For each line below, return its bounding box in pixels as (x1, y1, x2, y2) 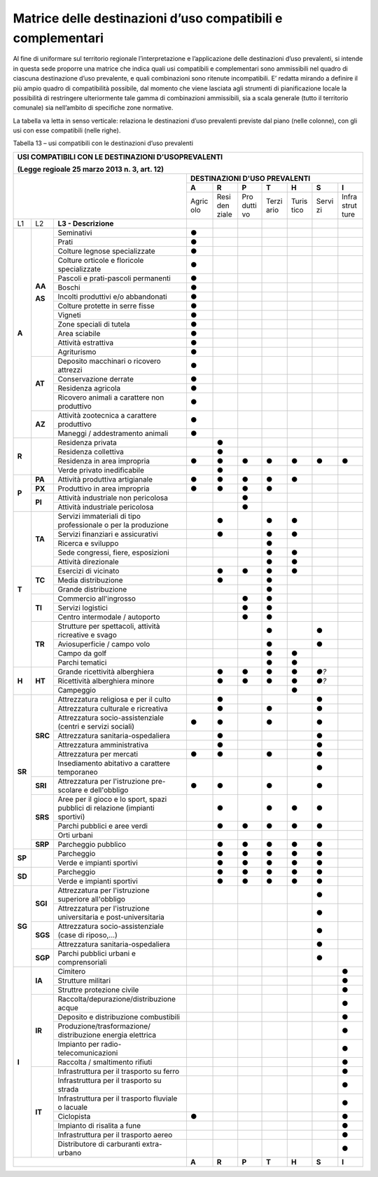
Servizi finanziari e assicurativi (57, 529, 159, 539)
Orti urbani (57, 830, 94, 840)
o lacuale (57, 1102, 87, 1112)
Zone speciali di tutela (57, 319, 131, 329)
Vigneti (57, 310, 81, 320)
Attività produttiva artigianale (57, 474, 153, 484)
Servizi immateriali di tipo (57, 511, 141, 521)
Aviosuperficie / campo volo (57, 639, 150, 648)
